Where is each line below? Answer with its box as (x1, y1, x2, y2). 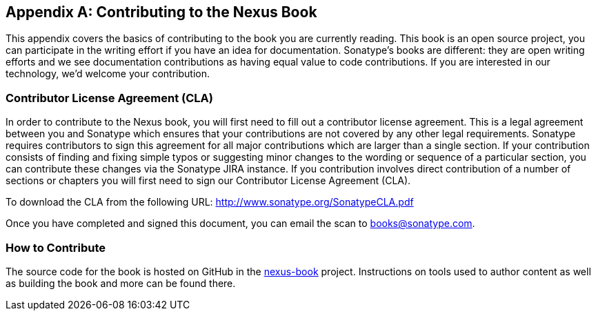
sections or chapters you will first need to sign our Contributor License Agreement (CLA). (6, 175, 411, 187)
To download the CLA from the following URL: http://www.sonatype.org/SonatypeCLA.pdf (6, 196, 414, 208)
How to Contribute (6, 240, 106, 255)
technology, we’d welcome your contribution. (6, 68, 210, 80)
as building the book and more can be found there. (6, 277, 236, 289)
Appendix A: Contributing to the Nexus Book (6, 3, 317, 21)
